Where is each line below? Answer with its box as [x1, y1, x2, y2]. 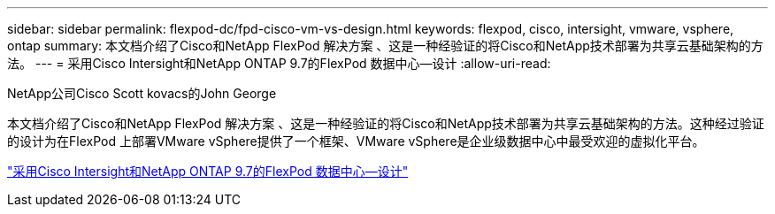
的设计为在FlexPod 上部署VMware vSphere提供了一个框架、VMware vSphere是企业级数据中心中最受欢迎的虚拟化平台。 [7, 134, 705, 149]
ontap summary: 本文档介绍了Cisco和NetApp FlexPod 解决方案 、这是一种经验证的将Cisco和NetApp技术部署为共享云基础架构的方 [7, 38, 763, 53]
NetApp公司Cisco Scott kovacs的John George [7, 86, 277, 101]
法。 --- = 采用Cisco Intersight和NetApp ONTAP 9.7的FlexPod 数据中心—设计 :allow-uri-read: [7, 56, 551, 71]
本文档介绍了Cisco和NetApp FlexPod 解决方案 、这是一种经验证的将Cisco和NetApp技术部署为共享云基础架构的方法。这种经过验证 [7, 116, 764, 131]
